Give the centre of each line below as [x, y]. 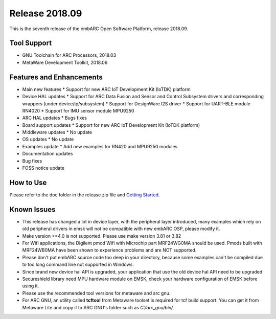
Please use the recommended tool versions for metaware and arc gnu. [96, 293]
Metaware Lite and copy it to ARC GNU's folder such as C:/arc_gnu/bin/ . [98, 307]
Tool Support [31, 43]
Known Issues [32, 209]
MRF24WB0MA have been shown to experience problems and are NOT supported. [109, 250]
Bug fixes [32, 161]
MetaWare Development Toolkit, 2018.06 [65, 62]
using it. [31, 286]
